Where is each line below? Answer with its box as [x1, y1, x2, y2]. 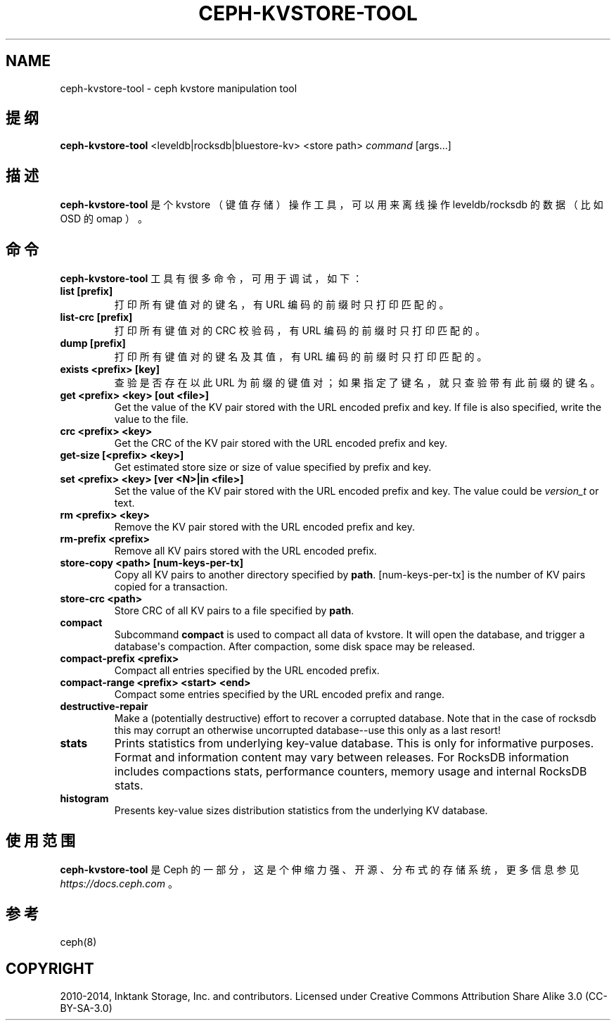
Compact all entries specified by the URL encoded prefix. [114, 664, 380, 677]
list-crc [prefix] [60, 311, 133, 324]
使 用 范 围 [6, 831, 75, 849]
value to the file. [114, 413, 189, 426]
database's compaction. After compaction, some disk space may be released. [114, 640, 475, 653]
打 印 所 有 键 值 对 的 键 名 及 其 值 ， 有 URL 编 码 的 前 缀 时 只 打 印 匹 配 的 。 [114, 350, 487, 363]
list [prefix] [60, 285, 113, 298]
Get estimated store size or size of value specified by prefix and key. [114, 461, 432, 474]
